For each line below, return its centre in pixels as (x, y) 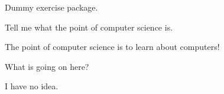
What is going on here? (47, 66)
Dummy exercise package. (51, 7)
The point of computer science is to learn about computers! (112, 47)
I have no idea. (32, 86)
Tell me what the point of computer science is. (89, 27)
